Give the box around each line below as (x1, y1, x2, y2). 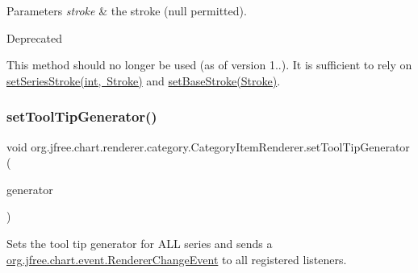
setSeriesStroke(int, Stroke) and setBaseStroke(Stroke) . (6, 72, 281, 89)
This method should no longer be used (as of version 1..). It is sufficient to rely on (6, 56, 412, 73)
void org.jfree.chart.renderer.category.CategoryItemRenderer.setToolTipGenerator (6, 138, 410, 155)
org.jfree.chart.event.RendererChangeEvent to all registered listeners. (6, 250, 347, 267)
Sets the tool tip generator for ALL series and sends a (6, 234, 273, 251)
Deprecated (6, 29, 63, 46)
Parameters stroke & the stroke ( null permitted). (6, 2, 247, 19)
